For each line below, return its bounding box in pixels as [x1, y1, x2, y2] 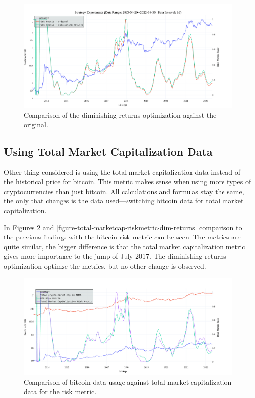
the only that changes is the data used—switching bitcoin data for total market [4, 196, 244, 206]
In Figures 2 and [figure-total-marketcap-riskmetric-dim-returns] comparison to [4, 222, 242, 232]
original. [24, 119, 48, 129]
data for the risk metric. [24, 386, 96, 397]
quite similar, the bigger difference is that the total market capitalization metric [4, 241, 245, 251]
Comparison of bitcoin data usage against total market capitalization [24, 376, 232, 387]
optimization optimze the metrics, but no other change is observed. [4, 260, 206, 271]
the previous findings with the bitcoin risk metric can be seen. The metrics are [4, 232, 241, 242]
